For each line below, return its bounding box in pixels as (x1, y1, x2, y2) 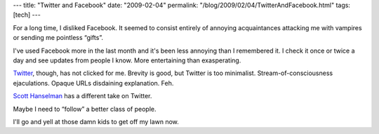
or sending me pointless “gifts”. (13, 34, 103, 42)
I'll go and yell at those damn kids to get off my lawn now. (13, 117, 179, 126)
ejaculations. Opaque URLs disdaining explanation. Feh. (13, 79, 174, 87)
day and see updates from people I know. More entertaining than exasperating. (13, 56, 241, 65)
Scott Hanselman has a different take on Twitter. (13, 92, 152, 100)
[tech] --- (13, 11, 41, 19)
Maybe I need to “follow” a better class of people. (13, 105, 157, 113)
